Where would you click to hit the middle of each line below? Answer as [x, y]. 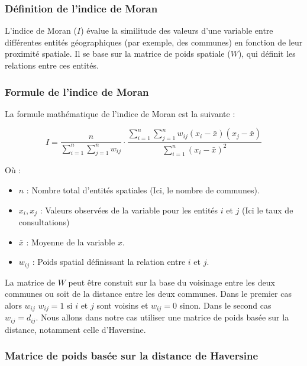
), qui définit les [267, 54]
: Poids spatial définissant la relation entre [109, 262]
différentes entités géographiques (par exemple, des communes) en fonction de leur [154, 42]
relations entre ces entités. [52, 65]
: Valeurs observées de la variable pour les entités [129, 210]
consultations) [44, 222]
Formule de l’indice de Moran [77, 91]
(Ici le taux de [268, 210]
